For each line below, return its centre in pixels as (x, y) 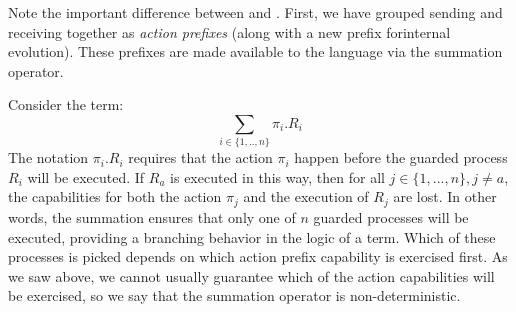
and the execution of (306, 196)
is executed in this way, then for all (277, 176)
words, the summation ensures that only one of (152, 216)
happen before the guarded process (401, 157)
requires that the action (200, 157)
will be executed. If (86, 176)
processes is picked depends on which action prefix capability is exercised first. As (258, 256)
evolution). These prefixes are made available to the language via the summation (255, 51)
